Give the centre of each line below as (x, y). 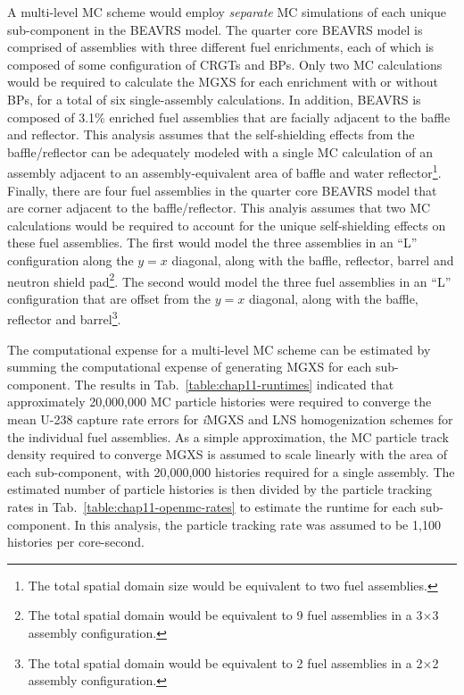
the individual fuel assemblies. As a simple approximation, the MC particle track (228, 436)
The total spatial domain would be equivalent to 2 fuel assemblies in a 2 (225, 662)
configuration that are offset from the (109, 298)
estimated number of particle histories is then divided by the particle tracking (220, 489)
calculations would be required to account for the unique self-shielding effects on (227, 225)
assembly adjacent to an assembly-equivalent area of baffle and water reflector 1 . (224, 171)
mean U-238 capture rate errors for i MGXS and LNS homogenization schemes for (230, 419)
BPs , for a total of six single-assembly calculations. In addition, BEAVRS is (214, 99)
